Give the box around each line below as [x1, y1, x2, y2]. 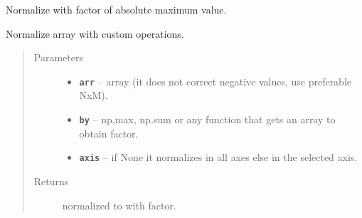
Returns [33, 173, 69, 188]
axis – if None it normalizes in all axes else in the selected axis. [79, 150, 358, 165]
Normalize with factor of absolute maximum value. [6, 2, 227, 16]
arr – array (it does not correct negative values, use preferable [79, 73, 352, 88]
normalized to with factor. [62, 197, 176, 212]
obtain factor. [79, 125, 139, 140]
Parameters [33, 50, 83, 65]
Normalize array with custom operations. [6, 26, 184, 41]
